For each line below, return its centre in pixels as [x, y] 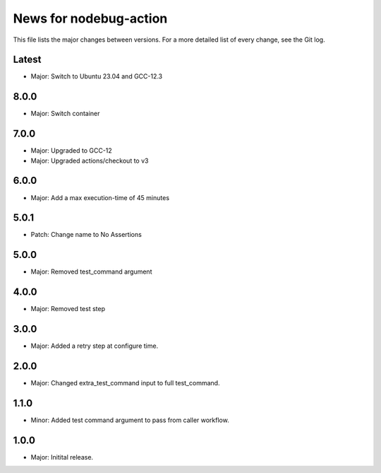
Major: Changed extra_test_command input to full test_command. [125, 383]
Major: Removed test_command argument [91, 271]
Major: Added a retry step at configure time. [95, 346]
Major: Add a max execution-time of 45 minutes [100, 197]
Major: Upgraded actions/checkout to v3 [90, 160]
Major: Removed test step [68, 309]
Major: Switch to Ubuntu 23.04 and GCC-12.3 [97, 76]
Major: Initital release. [62, 457]
